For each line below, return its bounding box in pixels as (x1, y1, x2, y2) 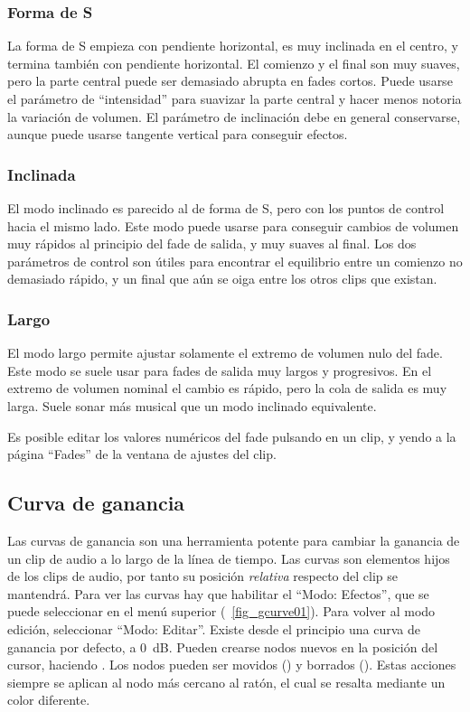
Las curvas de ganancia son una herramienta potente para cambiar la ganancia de (7, 530, 460, 549)
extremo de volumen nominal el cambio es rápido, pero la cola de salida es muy (7, 379, 447, 398)
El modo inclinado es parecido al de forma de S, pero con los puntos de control (7, 199, 445, 217)
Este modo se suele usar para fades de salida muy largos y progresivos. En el (7, 361, 432, 379)
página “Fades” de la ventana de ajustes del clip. (7, 445, 277, 464)
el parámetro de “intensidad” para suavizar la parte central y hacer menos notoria (7, 89, 462, 108)
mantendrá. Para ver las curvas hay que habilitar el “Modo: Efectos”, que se (7, 584, 429, 603)
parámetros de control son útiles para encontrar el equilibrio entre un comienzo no (7, 251, 463, 270)
